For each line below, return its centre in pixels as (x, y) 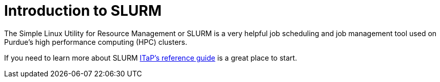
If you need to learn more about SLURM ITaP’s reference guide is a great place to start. (151, 58)
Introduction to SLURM (83, 11)
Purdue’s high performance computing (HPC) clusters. (96, 42)
